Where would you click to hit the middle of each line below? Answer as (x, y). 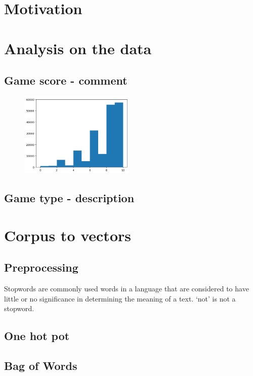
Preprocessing (41, 267)
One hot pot (37, 336)
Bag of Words (41, 366)
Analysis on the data (78, 48)
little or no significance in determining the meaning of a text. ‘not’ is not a (120, 298)
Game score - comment (66, 80)
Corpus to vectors (68, 235)
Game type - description (69, 198)
